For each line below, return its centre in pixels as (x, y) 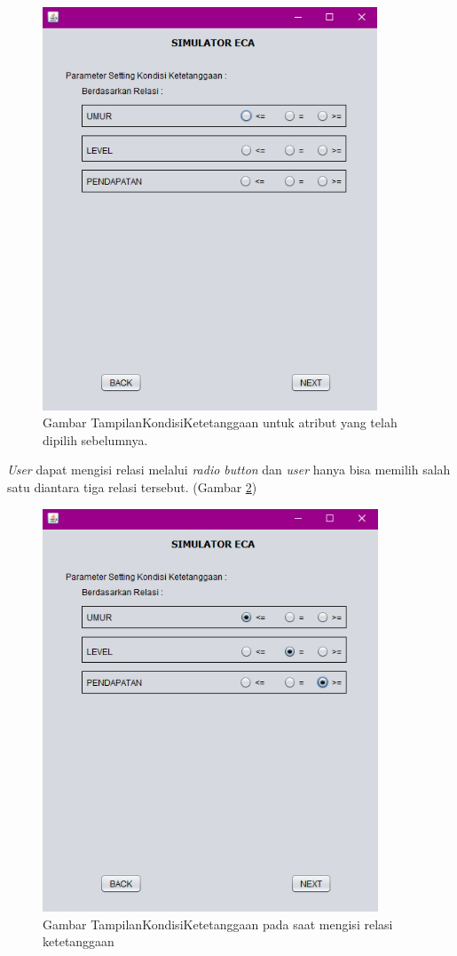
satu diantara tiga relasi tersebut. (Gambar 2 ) (132, 486)
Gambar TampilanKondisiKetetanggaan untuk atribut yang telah (220, 422)
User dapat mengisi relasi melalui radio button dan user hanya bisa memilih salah (229, 470)
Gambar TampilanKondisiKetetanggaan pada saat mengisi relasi (218, 924)
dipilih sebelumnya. (95, 439)
